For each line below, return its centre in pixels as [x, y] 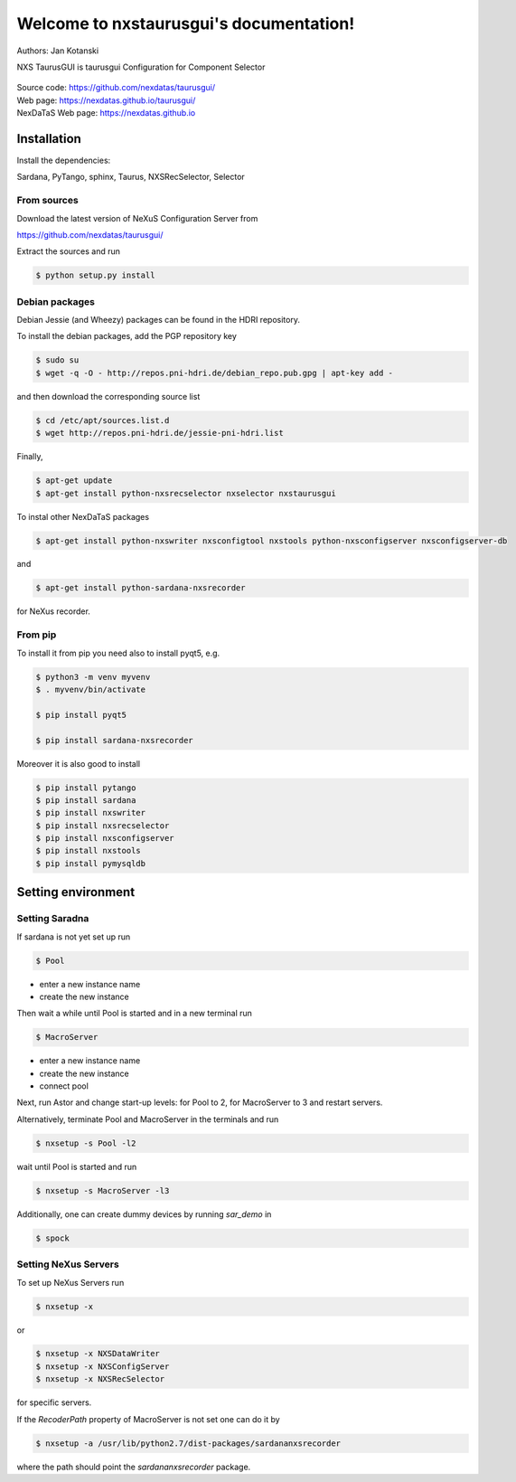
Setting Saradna [53, 919]
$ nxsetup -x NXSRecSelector [100, 1379]
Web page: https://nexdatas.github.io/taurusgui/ [106, 100]
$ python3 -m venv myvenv [93, 677]
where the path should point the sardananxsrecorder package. [134, 1467]
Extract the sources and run [69, 251]
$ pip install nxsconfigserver [105, 838]
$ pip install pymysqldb [91, 863]
